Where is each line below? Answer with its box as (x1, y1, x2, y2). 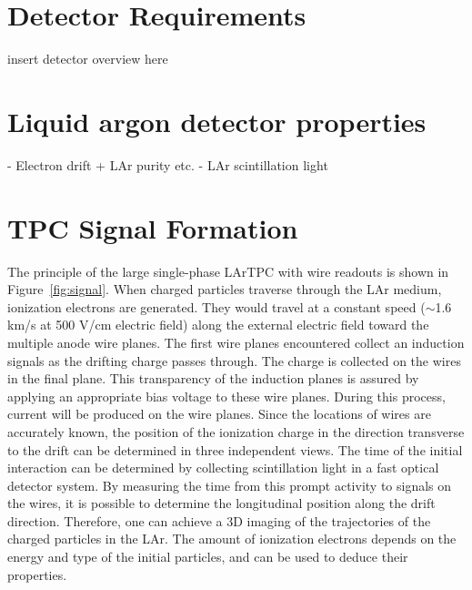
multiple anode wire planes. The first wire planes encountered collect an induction (7, 332, 465, 351)
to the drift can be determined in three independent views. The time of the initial (7, 440, 463, 459)
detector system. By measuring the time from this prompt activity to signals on (7, 475, 452, 494)
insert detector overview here (7, 49, 168, 68)
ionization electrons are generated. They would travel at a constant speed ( (7, 297, 426, 316)
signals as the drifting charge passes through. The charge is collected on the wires (7, 351, 461, 370)
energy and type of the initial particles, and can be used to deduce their (7, 547, 408, 566)
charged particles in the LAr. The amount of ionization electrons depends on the (7, 529, 457, 548)
